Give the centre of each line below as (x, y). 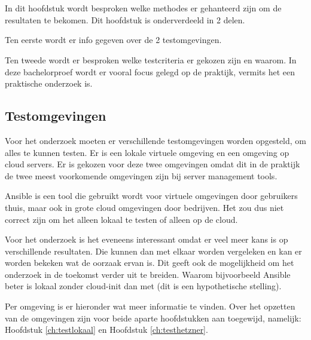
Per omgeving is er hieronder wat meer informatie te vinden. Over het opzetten (150, 306)
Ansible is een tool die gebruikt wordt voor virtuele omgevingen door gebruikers (151, 196)
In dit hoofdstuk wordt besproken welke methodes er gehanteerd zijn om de (143, 8)
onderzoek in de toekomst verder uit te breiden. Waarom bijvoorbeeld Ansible (148, 274)
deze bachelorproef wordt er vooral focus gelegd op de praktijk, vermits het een (150, 71)
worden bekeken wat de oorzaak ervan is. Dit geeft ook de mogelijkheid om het (150, 263)
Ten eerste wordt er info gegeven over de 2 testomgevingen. (113, 40)
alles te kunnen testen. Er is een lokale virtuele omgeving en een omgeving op (147, 152)
